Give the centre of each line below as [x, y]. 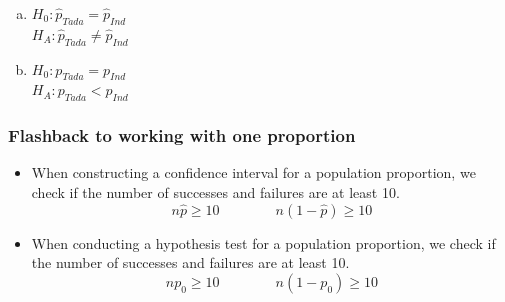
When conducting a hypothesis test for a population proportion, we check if [263, 242]
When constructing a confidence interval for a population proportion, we [253, 172]
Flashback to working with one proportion [182, 135]
